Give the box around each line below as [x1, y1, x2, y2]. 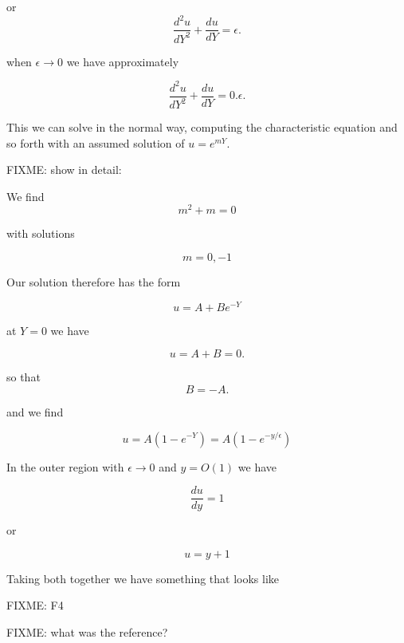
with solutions [6, 225, 75, 242]
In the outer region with [6, 458, 124, 475]
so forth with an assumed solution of [6, 134, 185, 151]
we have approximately [66, 53, 179, 69]
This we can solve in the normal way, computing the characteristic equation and [6, 119, 398, 135]
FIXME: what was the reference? [6, 623, 168, 640]
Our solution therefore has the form [6, 274, 181, 290]
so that [6, 369, 41, 385]
